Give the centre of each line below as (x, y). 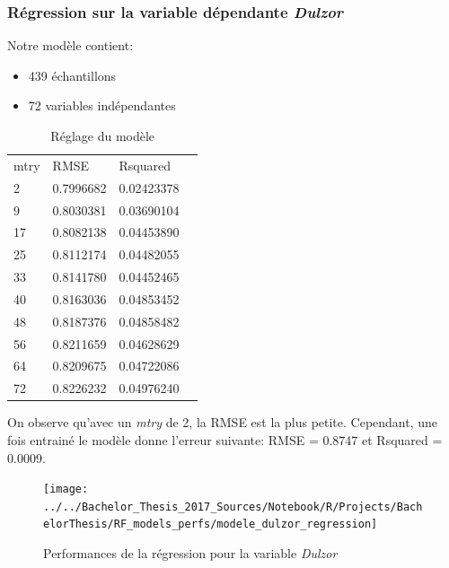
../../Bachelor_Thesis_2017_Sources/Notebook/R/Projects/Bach (233, 507)
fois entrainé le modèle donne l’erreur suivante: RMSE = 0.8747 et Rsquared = (225, 439)
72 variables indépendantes (102, 105)
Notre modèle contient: (70, 45)
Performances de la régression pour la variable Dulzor (190, 553)
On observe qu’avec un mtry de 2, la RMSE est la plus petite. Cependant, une (223, 422)
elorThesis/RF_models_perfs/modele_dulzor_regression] (211, 524)
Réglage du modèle (103, 135)
